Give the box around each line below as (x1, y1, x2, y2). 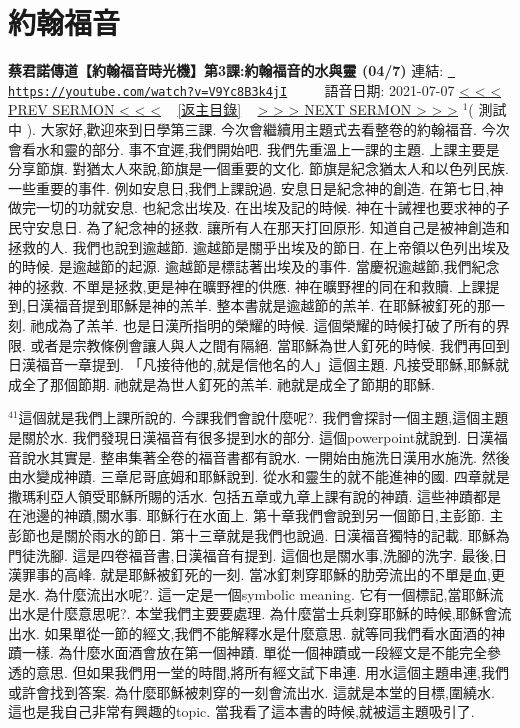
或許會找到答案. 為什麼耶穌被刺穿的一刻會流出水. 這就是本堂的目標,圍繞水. (8, 681, 495, 702)
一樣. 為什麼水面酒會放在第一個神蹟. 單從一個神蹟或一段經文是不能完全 (21, 642, 488, 663)
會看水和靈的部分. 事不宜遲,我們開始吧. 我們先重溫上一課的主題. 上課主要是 (8, 138, 500, 159)
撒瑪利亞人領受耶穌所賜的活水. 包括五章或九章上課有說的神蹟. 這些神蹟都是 (8, 485, 502, 506)
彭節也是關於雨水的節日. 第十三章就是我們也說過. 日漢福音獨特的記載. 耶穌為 (8, 524, 510, 545)
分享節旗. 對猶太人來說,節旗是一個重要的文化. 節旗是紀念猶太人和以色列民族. (8, 158, 509, 179)
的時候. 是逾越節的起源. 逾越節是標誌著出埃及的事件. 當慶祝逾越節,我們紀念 (8, 256, 500, 277)
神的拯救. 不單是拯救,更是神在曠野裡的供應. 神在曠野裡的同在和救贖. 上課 (8, 275, 486, 296)
